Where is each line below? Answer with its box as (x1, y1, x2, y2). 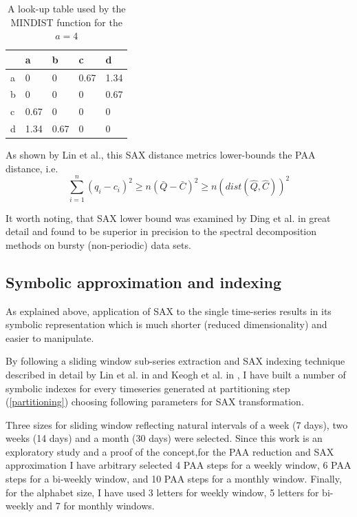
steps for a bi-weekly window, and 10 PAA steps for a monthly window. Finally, (6, 472, 342, 486)
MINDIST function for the (10, 14, 122, 29)
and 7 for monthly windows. (36, 498, 155, 513)
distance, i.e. (6, 161, 58, 175)
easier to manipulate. (6, 330, 94, 345)
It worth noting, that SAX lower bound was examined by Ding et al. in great (6, 210, 331, 225)
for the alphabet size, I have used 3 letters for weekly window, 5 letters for (6, 485, 319, 499)
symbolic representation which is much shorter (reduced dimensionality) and (6, 317, 327, 332)
